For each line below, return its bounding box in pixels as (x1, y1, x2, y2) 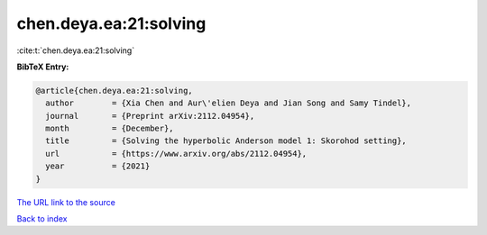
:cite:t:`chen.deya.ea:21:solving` (16, 45, 135, 56)
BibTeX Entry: (16, 61, 69, 72)
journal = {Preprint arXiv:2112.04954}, (45, 111, 255, 121)
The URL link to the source (16, 196, 116, 207)
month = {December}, (45, 123, 175, 134)
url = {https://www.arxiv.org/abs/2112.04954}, (45, 149, 308, 158)
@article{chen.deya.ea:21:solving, (35, 86, 193, 95)
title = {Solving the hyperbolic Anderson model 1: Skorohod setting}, (45, 136, 408, 146)
